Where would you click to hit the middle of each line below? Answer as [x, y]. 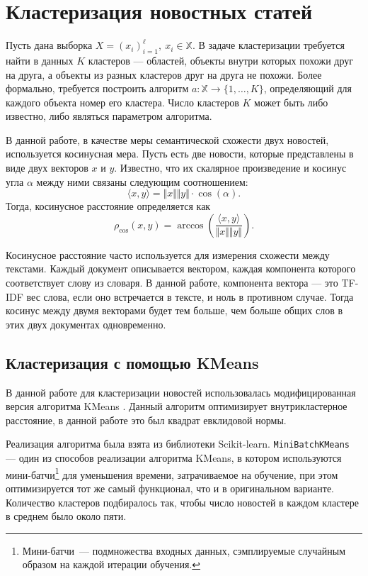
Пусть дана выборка [49, 45]
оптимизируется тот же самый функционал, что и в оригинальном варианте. [170, 488]
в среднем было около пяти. [66, 516]
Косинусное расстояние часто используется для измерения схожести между [168, 254]
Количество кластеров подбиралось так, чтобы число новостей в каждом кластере [182, 502]
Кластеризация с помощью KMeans [132, 362]
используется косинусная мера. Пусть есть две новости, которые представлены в [180, 154]
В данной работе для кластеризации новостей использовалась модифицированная [181, 392]
